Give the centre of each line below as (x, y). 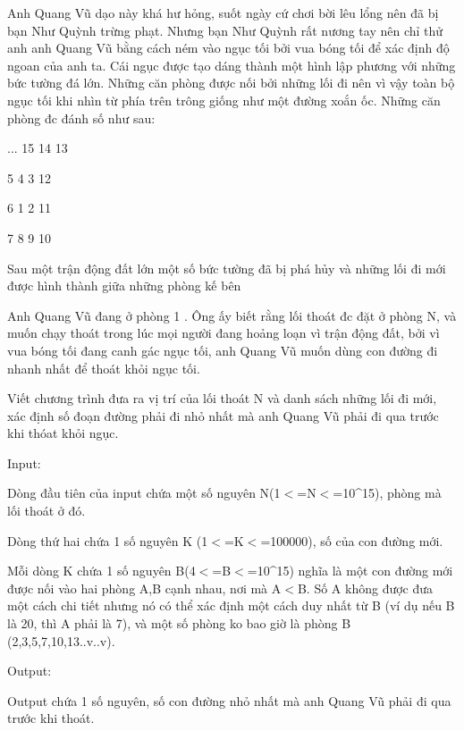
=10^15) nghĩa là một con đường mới (350, 571)
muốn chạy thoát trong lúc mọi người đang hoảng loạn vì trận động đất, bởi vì (224, 333)
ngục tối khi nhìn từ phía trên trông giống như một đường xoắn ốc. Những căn (224, 100)
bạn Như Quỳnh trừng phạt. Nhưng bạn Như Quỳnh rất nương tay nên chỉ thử (225, 30)
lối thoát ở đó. (46, 511)
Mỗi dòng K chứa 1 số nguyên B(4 (101, 571)
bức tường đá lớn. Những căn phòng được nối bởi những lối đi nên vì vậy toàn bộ (231, 83)
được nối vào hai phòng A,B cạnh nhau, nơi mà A (144, 588)
